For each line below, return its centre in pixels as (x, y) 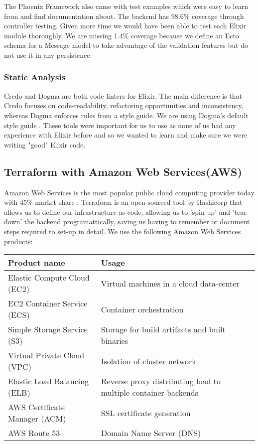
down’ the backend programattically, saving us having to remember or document (127, 222)
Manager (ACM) (37, 419)
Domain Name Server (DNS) (151, 433)
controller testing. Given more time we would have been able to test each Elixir (125, 26)
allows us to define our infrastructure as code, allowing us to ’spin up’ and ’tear (125, 212)
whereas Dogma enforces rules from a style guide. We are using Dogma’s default (126, 115)
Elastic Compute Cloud (49, 278)
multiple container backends (149, 393)
